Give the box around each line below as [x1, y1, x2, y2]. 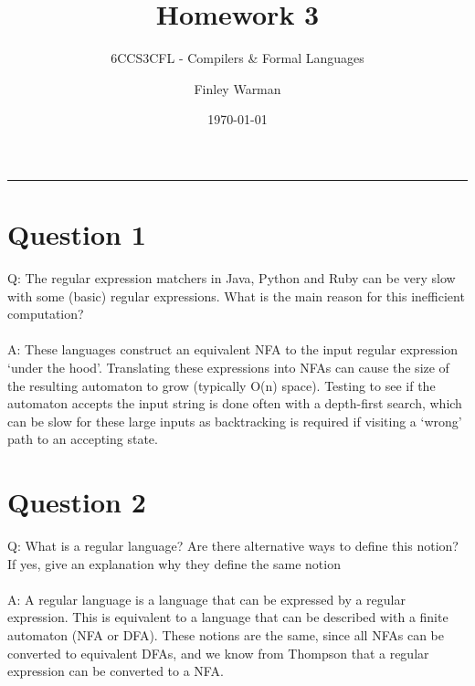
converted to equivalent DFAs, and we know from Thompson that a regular [7, 643, 429, 662]
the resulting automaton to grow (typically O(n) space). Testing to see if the [7, 375, 436, 395]
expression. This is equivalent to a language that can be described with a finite [7, 607, 449, 627]
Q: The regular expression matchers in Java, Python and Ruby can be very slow [7, 269, 456, 288]
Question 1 [7, 216, 146, 253]
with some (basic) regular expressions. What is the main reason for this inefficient [7, 286, 465, 305]
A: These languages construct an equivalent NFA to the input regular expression [7, 340, 459, 359]
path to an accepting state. [7, 429, 158, 449]
